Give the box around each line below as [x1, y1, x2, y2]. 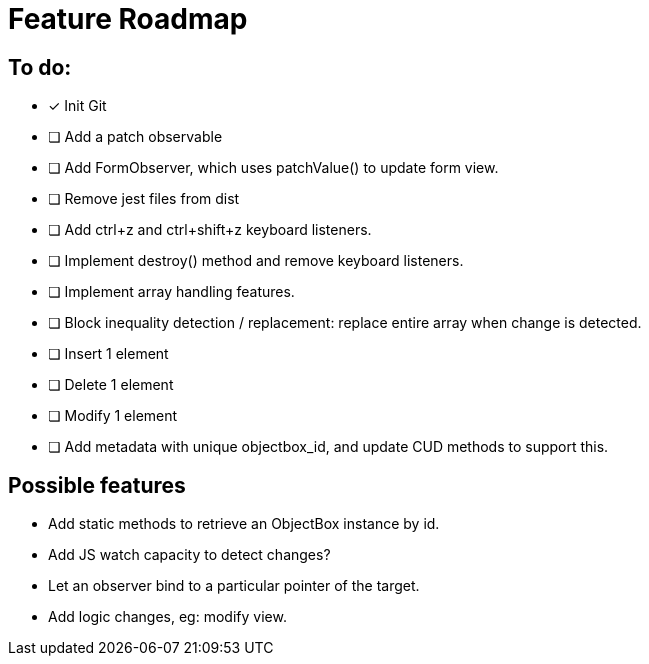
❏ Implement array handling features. [48, 283, 295, 301]
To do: [8, 54, 72, 80]
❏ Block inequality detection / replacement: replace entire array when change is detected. [48, 314, 642, 332]
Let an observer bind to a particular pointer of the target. [48, 577, 420, 595]
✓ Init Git [48, 97, 107, 115]
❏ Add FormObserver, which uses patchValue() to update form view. [48, 159, 499, 177]
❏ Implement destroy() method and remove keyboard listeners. [48, 252, 464, 270]
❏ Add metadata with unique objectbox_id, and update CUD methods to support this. [48, 438, 609, 456]
